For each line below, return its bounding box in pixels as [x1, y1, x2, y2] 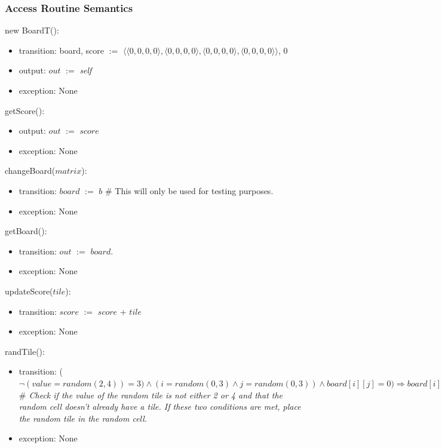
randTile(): [5, 345, 45, 357]
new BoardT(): [5, 24, 59, 36]
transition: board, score [19, 44, 105, 56]
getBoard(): [5, 225, 47, 237]
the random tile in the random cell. [19, 412, 148, 424]
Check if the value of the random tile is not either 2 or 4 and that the [29, 388, 283, 401]
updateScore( [5, 284, 53, 297]
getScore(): [5, 104, 45, 116]
